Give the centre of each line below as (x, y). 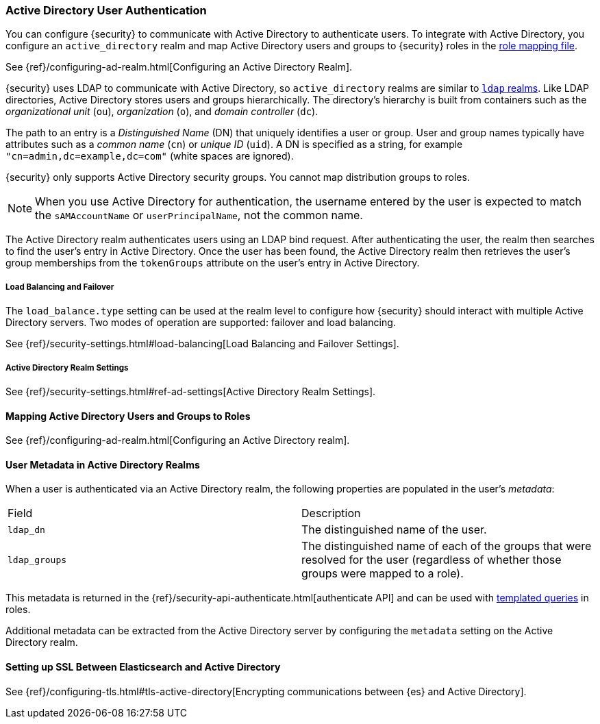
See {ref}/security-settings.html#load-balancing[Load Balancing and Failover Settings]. (202, 344)
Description (331, 513)
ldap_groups (37, 560)
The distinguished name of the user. (394, 530)
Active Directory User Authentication (106, 10)
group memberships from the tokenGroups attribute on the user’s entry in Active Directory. (213, 263)
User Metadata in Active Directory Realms (103, 464)
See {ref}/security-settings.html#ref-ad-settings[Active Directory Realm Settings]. (191, 391)
